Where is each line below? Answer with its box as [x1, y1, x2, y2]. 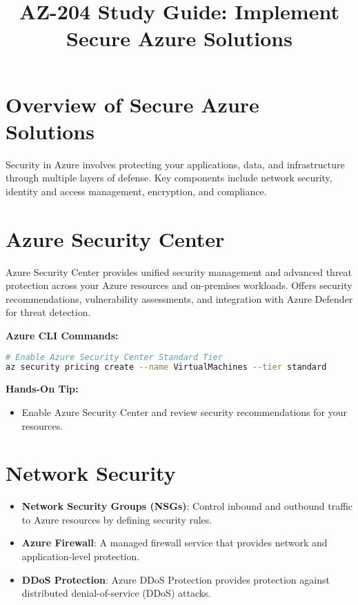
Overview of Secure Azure [6, 90, 259, 118]
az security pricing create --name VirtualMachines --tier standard [6, 362, 327, 373]
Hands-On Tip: [6, 381, 79, 396]
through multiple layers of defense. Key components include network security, [6, 170, 332, 185]
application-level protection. [21, 549, 140, 563]
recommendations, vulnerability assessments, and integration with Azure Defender [6, 291, 353, 306]
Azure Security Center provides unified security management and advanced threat [6, 264, 352, 279]
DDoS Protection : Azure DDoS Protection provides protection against [21, 572, 330, 586]
